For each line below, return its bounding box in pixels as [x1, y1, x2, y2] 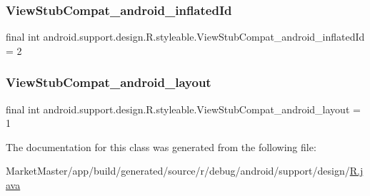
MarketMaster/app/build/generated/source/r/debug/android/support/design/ [6, 163, 350, 178]
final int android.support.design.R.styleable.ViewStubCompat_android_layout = [6, 101, 361, 116]
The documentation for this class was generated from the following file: [6, 139, 316, 154]
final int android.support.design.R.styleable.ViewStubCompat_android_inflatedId [6, 29, 365, 44]
